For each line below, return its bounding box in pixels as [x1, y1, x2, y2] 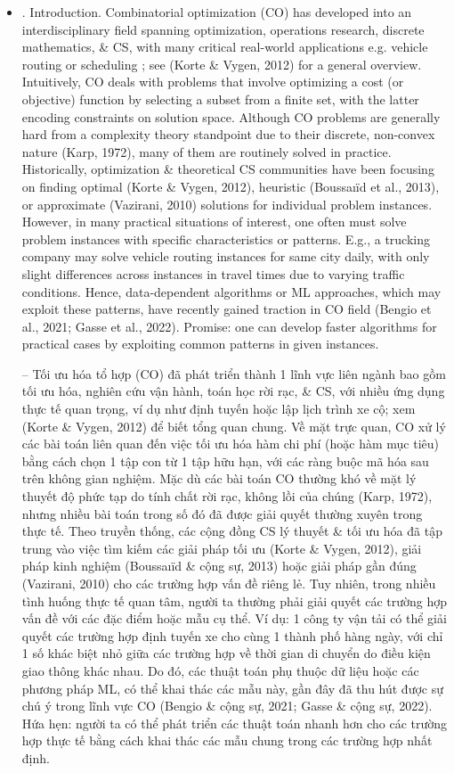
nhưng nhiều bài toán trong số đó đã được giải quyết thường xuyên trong [21, 504, 423, 522]
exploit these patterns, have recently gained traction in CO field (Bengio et [21, 300, 432, 318]
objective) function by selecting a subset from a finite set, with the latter [21, 89, 419, 108]
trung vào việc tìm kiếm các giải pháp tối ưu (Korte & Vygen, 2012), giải [21, 539, 422, 557]
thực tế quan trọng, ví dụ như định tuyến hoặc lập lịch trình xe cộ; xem [21, 399, 416, 418]
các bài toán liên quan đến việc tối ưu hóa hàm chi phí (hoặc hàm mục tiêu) [21, 434, 440, 453]
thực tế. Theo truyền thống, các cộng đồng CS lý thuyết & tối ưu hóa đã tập [21, 522, 442, 540]
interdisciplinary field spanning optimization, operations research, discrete [21, 20, 425, 38]
